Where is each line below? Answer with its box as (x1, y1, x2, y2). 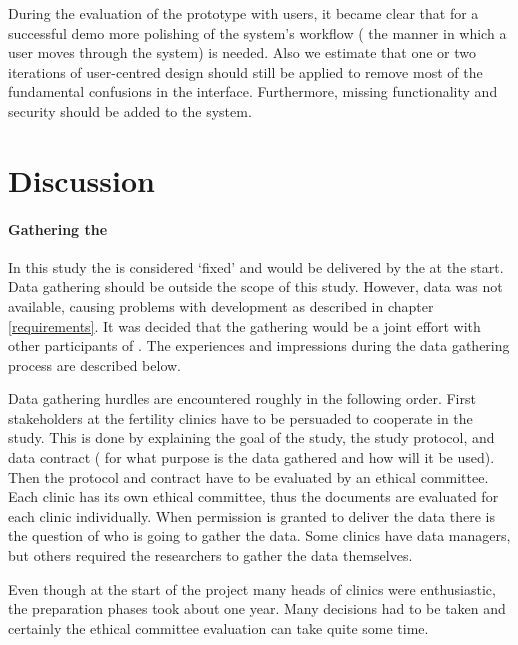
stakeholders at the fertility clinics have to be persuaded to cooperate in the (8, 407, 473, 428)
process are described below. (8, 354, 181, 375)
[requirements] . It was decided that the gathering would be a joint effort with (8, 315, 481, 336)
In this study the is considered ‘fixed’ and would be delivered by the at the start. (8, 256, 504, 277)
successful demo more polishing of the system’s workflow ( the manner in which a (8, 22, 507, 43)
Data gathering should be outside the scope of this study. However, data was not (8, 276, 503, 297)
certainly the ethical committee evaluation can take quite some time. (8, 617, 429, 638)
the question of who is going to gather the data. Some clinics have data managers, (8, 525, 511, 546)
